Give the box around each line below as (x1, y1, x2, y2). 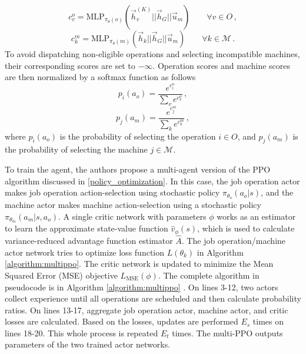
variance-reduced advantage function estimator (5, 234, 173, 247)
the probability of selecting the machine (5, 143, 148, 156)
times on (252, 315, 284, 327)
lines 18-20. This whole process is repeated (5, 326, 158, 339)
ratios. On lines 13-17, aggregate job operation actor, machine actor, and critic (5, 303, 288, 316)
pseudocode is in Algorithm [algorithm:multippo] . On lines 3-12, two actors (5, 280, 278, 293)
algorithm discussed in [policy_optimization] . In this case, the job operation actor (5, 174, 300, 187)
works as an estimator (217, 210, 296, 222)
